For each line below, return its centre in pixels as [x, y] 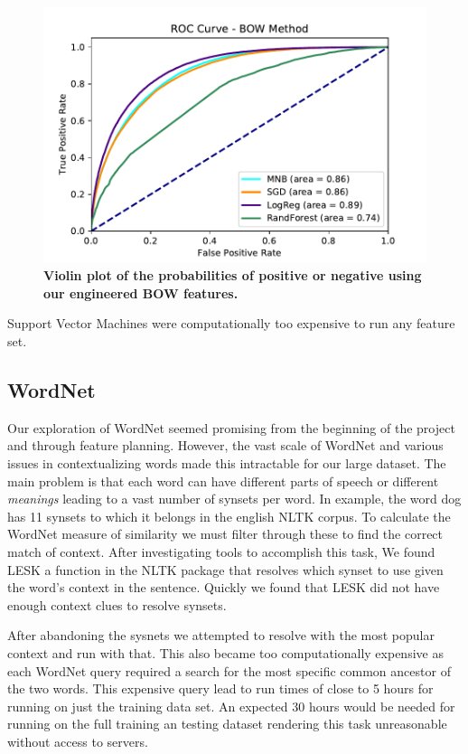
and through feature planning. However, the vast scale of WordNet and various [225, 445]
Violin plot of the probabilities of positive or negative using [233, 275]
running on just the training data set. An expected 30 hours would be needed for [231, 706]
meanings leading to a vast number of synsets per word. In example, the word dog [234, 499]
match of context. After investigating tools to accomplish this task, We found [221, 551]
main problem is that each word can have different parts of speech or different [223, 481]
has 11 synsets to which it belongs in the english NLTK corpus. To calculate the [229, 516]
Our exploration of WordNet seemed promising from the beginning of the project [231, 427]
